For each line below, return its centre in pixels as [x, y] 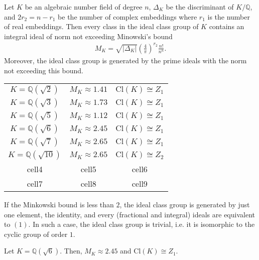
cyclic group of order [36, 234]
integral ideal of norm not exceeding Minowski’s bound [88, 36]
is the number [229, 16]
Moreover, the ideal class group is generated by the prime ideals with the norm [125, 60]
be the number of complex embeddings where [127, 16]
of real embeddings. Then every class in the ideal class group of [101, 26]
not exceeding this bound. [44, 70]
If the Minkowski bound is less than [59, 205]
